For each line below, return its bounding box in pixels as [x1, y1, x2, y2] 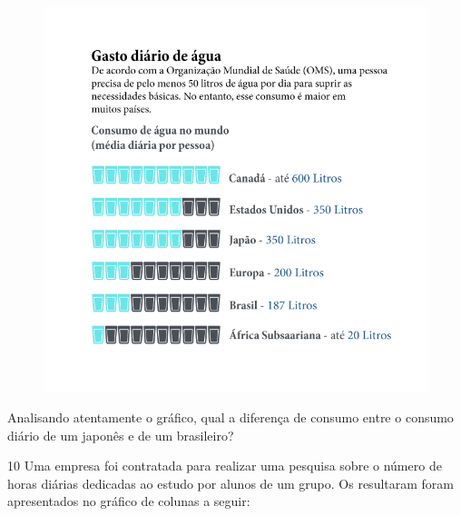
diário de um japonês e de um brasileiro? [7, 425, 234, 444]
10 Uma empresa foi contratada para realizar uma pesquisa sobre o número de [7, 456, 442, 475]
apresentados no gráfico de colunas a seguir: [7, 491, 250, 511]
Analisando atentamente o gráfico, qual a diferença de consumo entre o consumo [7, 407, 454, 426]
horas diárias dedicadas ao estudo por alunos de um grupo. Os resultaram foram [7, 473, 454, 492]
